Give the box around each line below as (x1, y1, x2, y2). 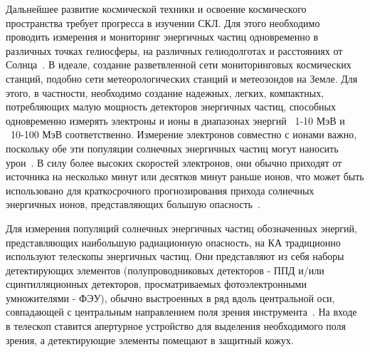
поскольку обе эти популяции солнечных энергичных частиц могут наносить (6, 140, 339, 155)
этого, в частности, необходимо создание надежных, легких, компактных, (6, 85, 324, 100)
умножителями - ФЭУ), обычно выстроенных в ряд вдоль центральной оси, (6, 290, 335, 305)
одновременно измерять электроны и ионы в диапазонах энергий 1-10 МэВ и (6, 113, 345, 128)
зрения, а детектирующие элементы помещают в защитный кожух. (6, 332, 294, 347)
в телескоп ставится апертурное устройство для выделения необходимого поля (6, 319, 347, 333)
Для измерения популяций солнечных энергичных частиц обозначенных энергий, (6, 220, 357, 235)
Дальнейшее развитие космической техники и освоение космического (6, 1, 307, 16)
